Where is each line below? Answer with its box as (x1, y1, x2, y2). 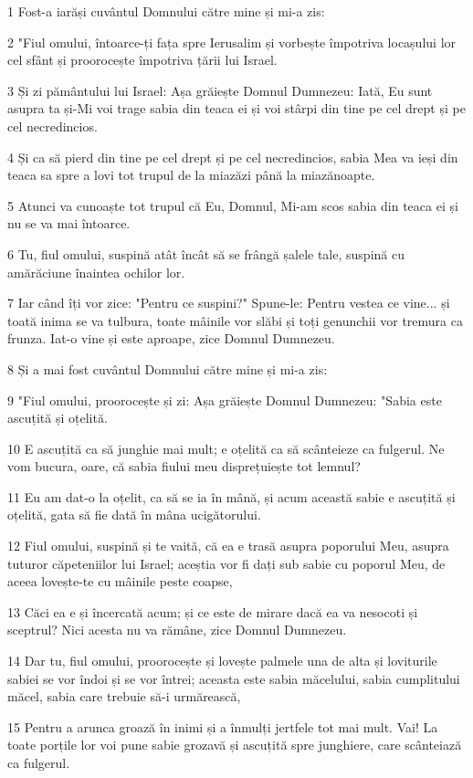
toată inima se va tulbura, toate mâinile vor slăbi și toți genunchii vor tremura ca (7, 310, 463, 330)
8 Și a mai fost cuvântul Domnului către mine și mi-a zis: (7, 359, 328, 378)
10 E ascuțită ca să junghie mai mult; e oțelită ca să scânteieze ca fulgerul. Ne (7, 438, 445, 457)
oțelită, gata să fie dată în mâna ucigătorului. (7, 505, 261, 524)
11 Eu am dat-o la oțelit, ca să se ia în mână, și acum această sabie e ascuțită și (7, 487, 456, 506)
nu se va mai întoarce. (7, 214, 131, 233)
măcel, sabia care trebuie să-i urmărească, (7, 687, 241, 706)
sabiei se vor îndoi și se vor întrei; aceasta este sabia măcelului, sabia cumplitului (7, 668, 460, 688)
